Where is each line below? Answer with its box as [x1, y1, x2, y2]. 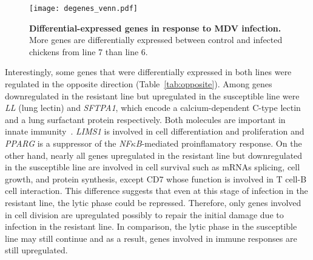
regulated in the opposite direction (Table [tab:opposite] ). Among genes [5, 78, 272, 90]
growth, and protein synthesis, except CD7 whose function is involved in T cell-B [5, 172, 307, 185]
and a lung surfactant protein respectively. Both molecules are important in [5, 113, 286, 125]
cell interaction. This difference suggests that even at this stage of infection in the [5, 184, 308, 197]
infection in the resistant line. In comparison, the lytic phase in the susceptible [5, 220, 297, 233]
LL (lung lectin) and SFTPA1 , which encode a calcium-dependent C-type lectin [5, 101, 301, 114]
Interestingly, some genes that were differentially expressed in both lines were [5, 65, 292, 78]
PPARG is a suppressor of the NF [5, 137, 131, 149]
